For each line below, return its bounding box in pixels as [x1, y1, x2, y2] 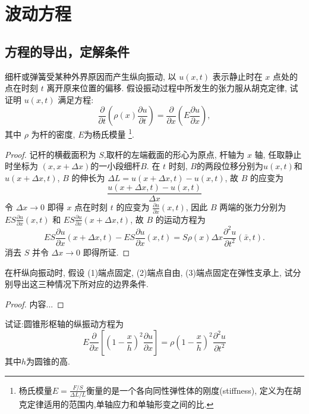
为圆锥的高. [26, 354, 70, 367]
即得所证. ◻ [83, 245, 130, 258]
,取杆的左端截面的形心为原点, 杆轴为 [103, 148, 245, 160]
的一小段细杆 [90, 160, 141, 172]
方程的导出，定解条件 [5, 42, 130, 60]
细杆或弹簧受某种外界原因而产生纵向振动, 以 [5, 70, 176, 82]
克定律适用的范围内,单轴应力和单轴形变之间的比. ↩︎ [18, 398, 214, 410]
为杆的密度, [31, 128, 75, 141]
